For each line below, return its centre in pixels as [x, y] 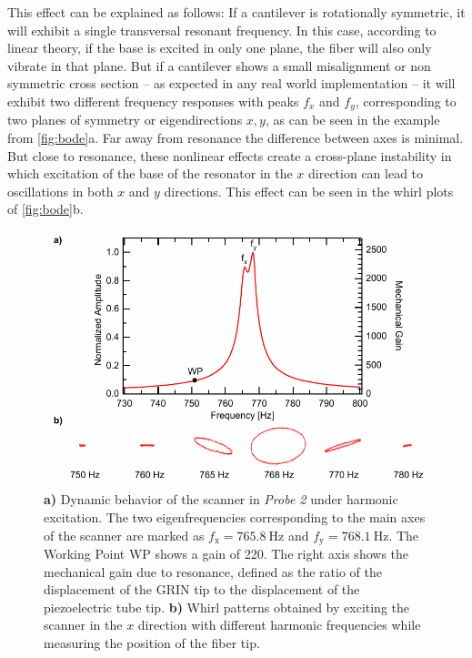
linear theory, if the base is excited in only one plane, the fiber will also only [220, 48]
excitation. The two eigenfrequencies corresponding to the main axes [235, 517]
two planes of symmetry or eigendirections [125, 120]
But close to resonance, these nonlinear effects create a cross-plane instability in [230, 155]
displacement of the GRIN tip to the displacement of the [202, 589]
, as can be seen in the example [352, 120]
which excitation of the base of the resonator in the [150, 173]
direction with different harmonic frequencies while [279, 625]
